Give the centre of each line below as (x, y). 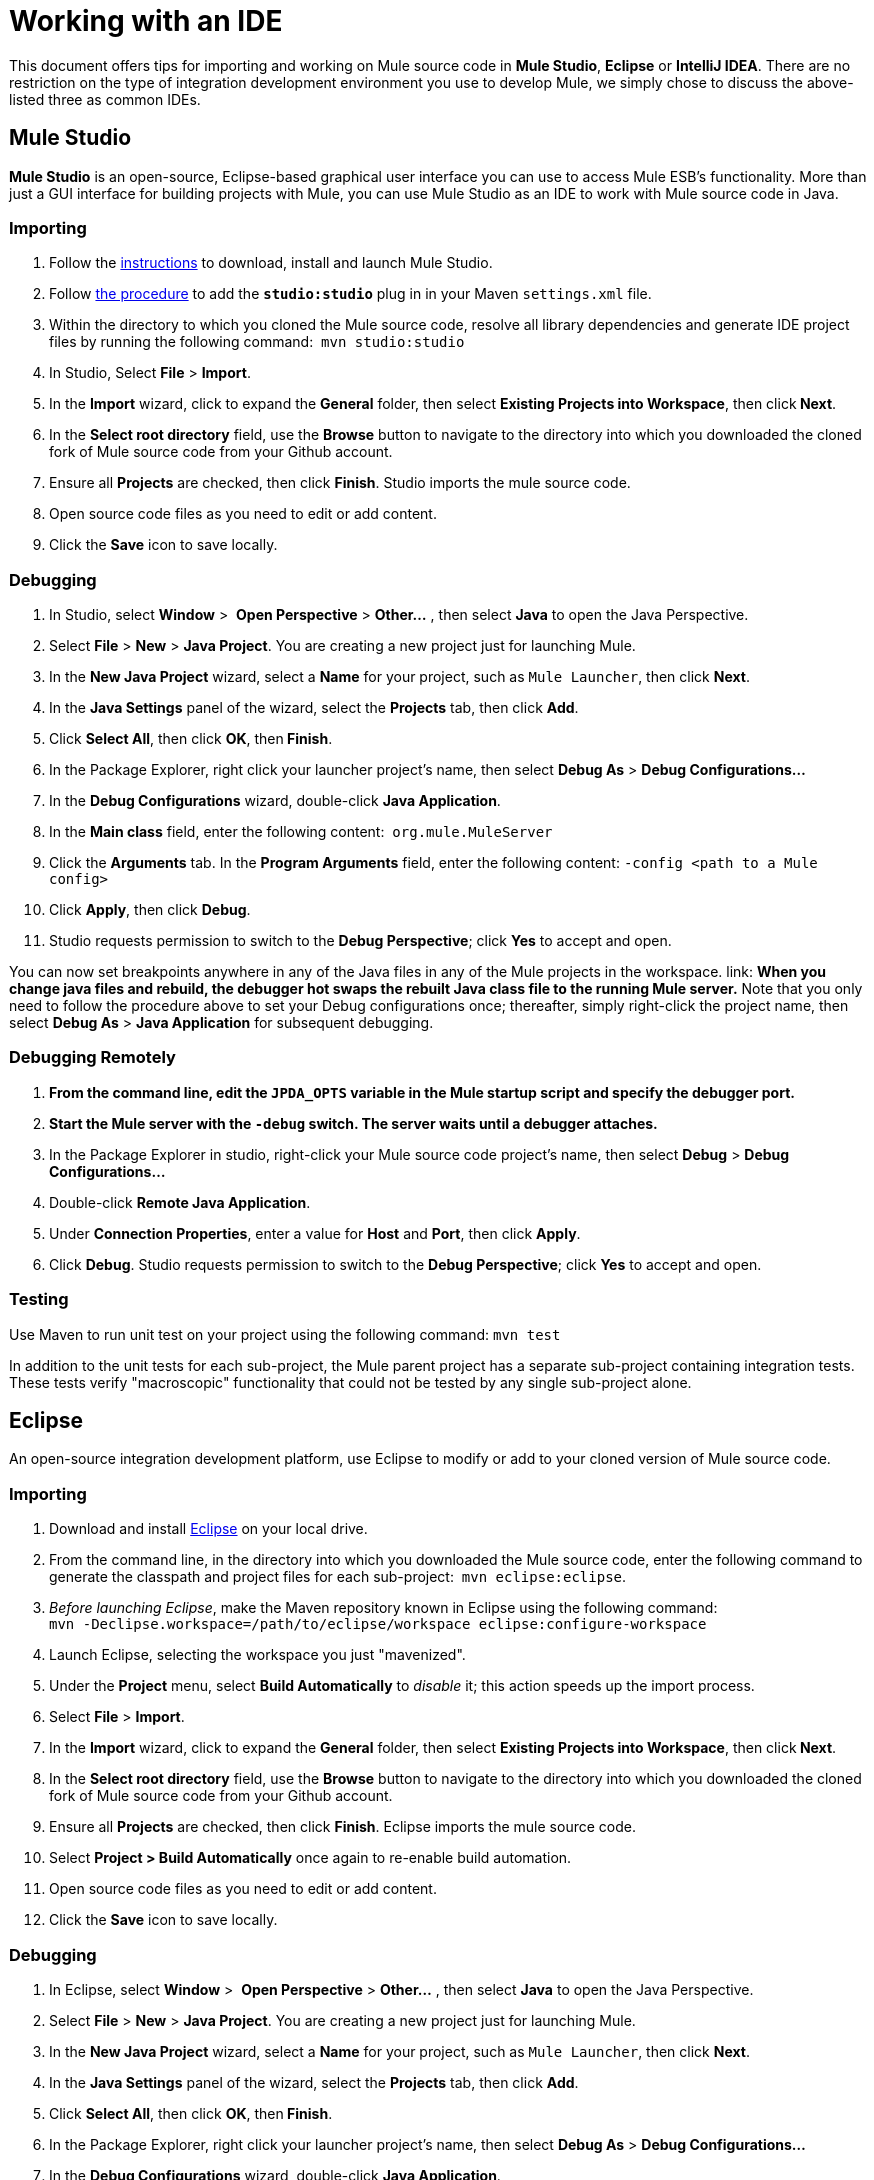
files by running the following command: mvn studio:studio (257, 342)
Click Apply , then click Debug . (150, 910)
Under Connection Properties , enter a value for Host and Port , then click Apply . (315, 1233)
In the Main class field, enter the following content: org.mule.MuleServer (301, 832)
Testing (39, 1299)
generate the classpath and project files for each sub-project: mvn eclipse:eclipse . (338, 1577)
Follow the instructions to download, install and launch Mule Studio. (271, 263)
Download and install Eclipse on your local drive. (208, 1529)
